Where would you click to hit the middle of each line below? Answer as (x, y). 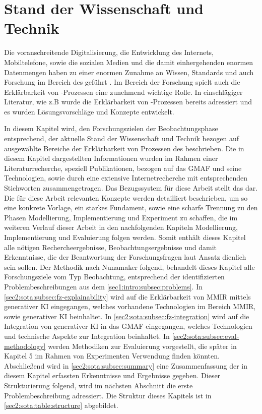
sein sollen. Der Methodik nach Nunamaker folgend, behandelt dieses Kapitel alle (129, 267)
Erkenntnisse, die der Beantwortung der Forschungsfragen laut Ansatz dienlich (125, 257)
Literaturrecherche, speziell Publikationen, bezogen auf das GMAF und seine (123, 168)
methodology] (25, 346)
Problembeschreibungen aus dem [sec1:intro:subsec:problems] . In (104, 286)
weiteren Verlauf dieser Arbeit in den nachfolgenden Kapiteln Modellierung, (121, 227)
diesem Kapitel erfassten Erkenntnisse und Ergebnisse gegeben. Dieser (112, 375)
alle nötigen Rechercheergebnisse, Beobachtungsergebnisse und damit (111, 247)
